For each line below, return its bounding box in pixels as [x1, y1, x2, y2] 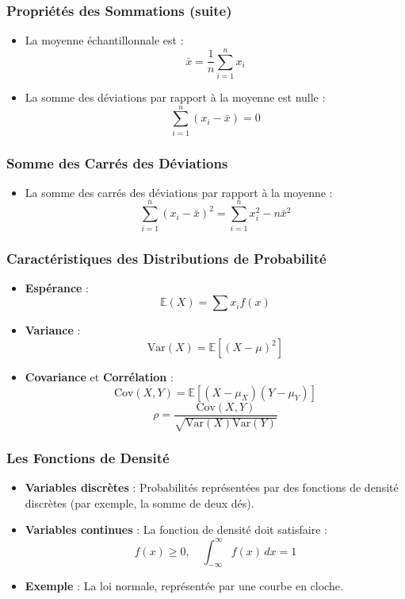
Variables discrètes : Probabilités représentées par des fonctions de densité [25, 479, 399, 496]
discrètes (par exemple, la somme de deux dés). [25, 494, 254, 511]
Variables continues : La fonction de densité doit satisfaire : [25, 521, 327, 538]
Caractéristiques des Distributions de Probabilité [6, 248, 327, 268]
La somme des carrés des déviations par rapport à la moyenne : [25, 184, 333, 200]
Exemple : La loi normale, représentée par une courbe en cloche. [25, 578, 343, 594]
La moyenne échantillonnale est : [25, 32, 184, 48]
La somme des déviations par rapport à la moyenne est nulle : [25, 88, 326, 105]
